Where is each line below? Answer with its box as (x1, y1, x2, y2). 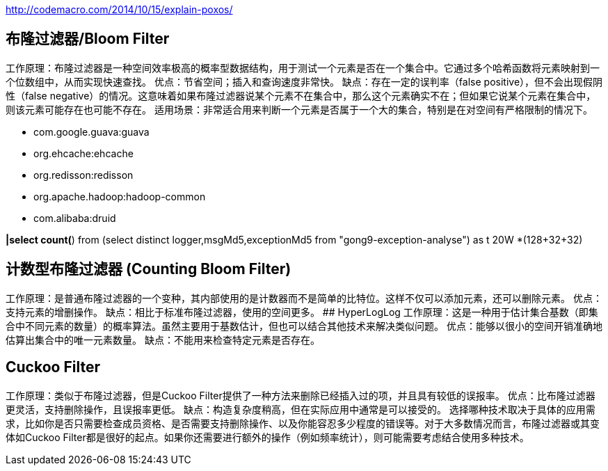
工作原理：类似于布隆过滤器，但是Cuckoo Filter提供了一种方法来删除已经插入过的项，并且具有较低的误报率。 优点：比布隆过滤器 (6, 389, 595, 401)
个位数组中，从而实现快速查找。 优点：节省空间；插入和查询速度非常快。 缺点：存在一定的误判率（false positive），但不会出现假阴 (6, 75, 603, 88)
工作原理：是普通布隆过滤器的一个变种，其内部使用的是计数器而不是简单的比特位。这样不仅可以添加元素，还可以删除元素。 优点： (6, 292, 602, 304)
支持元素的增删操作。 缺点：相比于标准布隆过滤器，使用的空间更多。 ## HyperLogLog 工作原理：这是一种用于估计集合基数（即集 (6, 305, 598, 318)
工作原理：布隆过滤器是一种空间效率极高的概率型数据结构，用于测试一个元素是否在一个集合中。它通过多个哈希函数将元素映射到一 (6, 61, 600, 74)
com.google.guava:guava (33, 125, 150, 138)
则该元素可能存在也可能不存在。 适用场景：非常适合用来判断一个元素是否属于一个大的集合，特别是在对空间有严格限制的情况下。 (6, 103, 593, 115)
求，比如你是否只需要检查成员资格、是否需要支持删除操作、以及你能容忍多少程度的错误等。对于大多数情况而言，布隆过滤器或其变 (6, 417, 600, 429)
